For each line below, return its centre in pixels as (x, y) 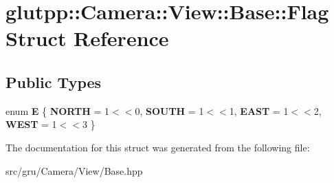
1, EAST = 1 (259, 110)
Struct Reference (87, 38)
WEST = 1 (31, 124)
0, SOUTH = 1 (169, 110)
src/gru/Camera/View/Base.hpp (74, 170)
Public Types (54, 82)
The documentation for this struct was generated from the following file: (158, 147)
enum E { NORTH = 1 (58, 110)
